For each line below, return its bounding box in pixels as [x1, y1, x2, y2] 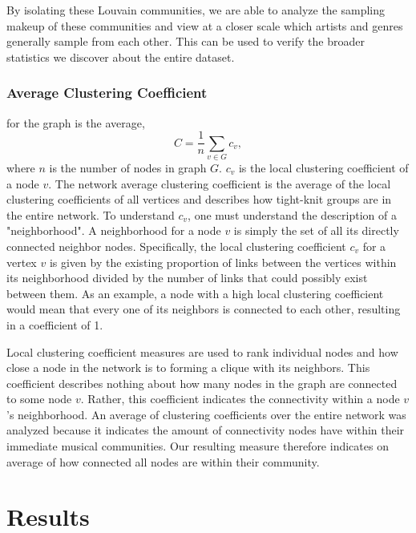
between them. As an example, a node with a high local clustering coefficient [6, 285, 384, 301]
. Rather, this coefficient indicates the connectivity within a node [80, 390, 400, 407]
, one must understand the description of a [188, 206, 397, 223]
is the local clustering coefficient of [238, 159, 409, 176]
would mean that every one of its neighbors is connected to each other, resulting [6, 301, 401, 317]
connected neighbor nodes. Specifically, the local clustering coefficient [6, 237, 346, 254]
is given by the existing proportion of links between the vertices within [49, 253, 397, 270]
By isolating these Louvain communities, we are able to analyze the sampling [6, 2, 386, 18]
